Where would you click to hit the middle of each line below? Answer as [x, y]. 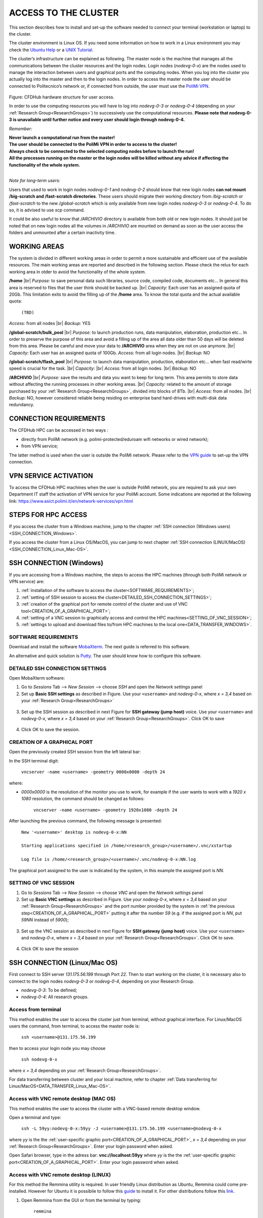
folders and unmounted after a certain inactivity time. [62, 233]
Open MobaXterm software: [37, 678]
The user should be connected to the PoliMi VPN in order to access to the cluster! [93, 144]
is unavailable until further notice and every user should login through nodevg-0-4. [99, 120]
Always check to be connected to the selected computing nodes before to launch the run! [102, 151]
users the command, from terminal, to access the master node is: [74, 1026]
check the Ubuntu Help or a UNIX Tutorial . [51, 50]
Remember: [21, 129]
